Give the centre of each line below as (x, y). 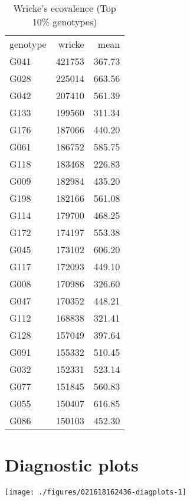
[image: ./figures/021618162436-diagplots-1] (96, 492)
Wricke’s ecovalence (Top (65, 8)
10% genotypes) (65, 22)
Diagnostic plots (72, 465)
